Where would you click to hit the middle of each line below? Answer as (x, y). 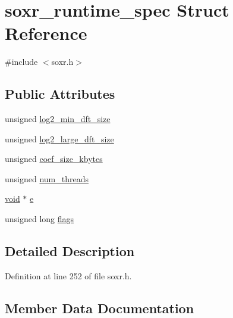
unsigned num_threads (47, 178)
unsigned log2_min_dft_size (58, 119)
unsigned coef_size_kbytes (54, 159)
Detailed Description (70, 251)
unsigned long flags (40, 219)
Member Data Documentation (100, 308)
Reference (46, 33)
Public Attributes (60, 94)
